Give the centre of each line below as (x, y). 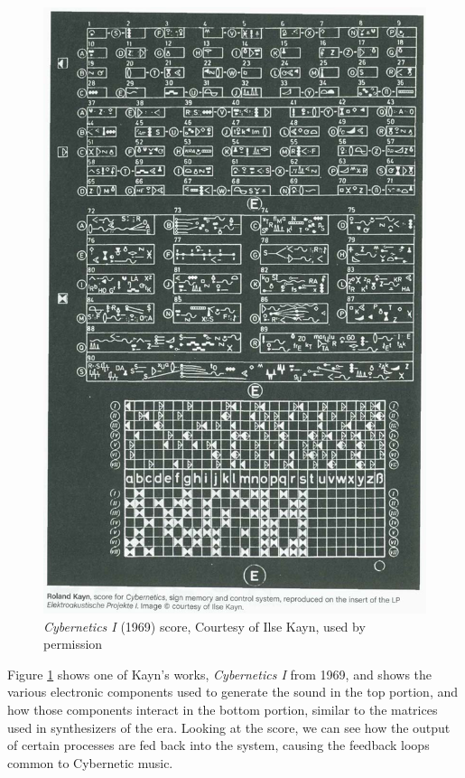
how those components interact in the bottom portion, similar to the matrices (223, 710)
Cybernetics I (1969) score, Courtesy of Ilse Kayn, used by (205, 626)
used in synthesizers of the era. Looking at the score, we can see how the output (229, 727)
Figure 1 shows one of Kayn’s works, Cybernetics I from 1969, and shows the (220, 674)
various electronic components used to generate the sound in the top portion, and (233, 692)
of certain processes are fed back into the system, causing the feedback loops (219, 745)
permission (73, 644)
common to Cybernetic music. (90, 762)
